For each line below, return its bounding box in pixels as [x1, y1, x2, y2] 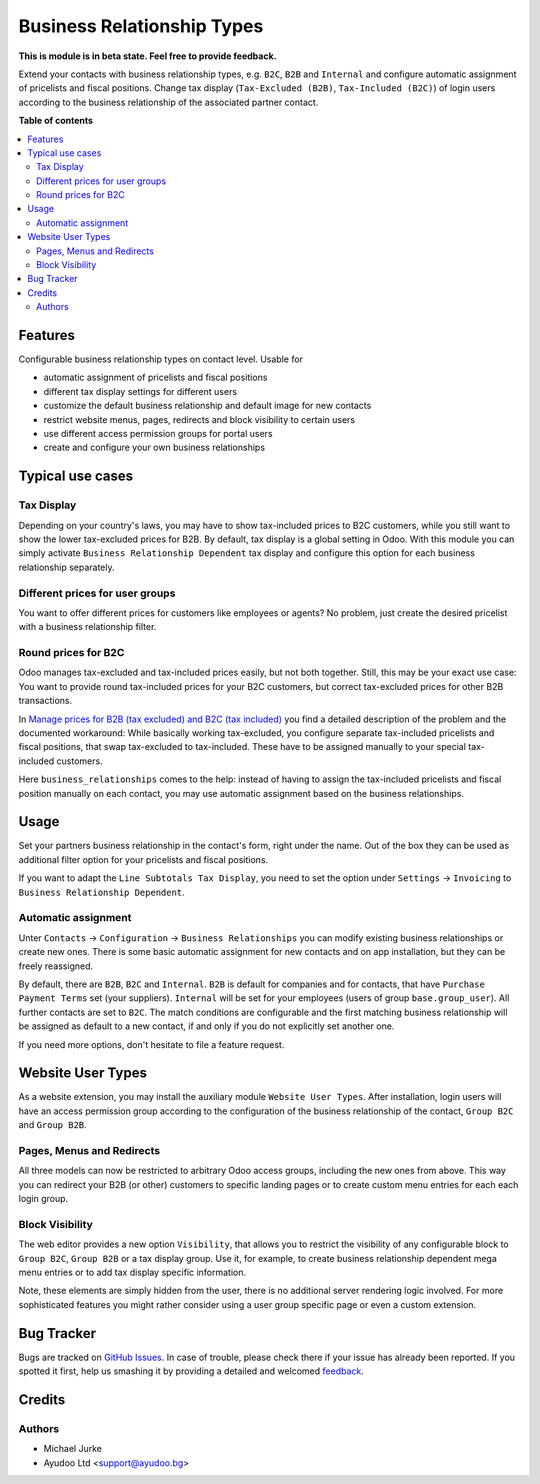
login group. [18, 1193, 69, 1205]
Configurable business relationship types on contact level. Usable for [18, 353, 304, 365]
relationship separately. [18, 561, 115, 573]
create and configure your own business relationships [43, 441, 265, 454]
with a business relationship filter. [18, 621, 157, 633]
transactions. [18, 695, 73, 707]
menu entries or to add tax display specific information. [18, 1266, 247, 1279]
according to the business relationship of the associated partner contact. [18, 96, 319, 108]
